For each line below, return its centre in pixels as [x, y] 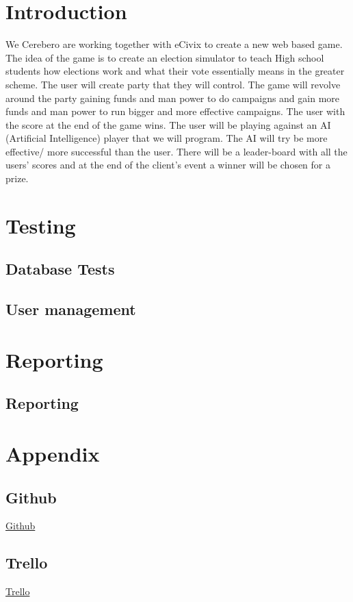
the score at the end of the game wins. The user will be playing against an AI [168, 124]
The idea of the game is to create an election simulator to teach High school [165, 57]
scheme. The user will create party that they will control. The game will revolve [173, 84]
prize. [17, 178]
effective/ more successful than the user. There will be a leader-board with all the [176, 151]
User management [71, 309]
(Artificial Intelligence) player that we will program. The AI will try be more [167, 138]
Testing [41, 225]
